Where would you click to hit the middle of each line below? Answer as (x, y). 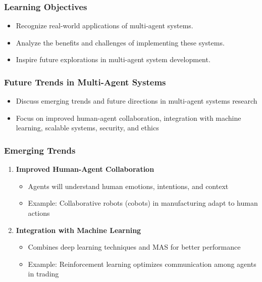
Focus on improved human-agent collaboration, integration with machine (128, 117)
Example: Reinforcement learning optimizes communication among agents (142, 264)
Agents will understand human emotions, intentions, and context (128, 186)
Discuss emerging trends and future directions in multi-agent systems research (137, 101)
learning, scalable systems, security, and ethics (87, 128)
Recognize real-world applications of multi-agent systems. (104, 26)
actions (39, 213)
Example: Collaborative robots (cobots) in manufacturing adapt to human (143, 203)
